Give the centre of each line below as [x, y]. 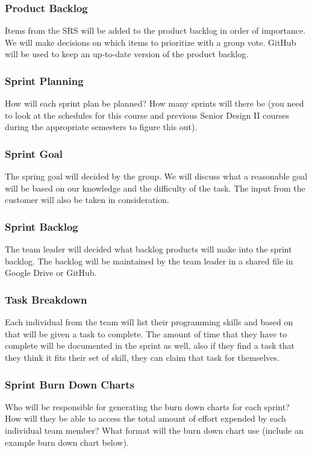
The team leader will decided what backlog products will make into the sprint [148, 249]
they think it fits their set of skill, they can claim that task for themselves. [142, 357]
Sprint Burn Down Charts [70, 384]
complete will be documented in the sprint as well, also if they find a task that [150, 345]
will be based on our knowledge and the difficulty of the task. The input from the [155, 188]
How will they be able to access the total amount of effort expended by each [145, 418]
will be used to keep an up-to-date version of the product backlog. [127, 54]
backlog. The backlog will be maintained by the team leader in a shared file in [149, 261]
